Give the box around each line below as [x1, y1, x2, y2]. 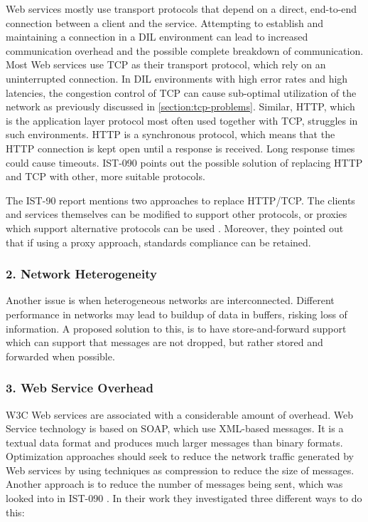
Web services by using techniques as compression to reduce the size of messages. [6, 462, 355, 477]
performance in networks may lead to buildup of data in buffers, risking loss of [6, 306, 347, 321]
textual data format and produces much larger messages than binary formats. [6, 434, 343, 449]
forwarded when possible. [6, 348, 115, 363]
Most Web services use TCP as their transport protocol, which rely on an [6, 57, 326, 72]
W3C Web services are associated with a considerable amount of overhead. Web [6, 407, 353, 422]
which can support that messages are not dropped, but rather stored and [6, 335, 323, 350]
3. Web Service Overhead [6, 379, 153, 397]
